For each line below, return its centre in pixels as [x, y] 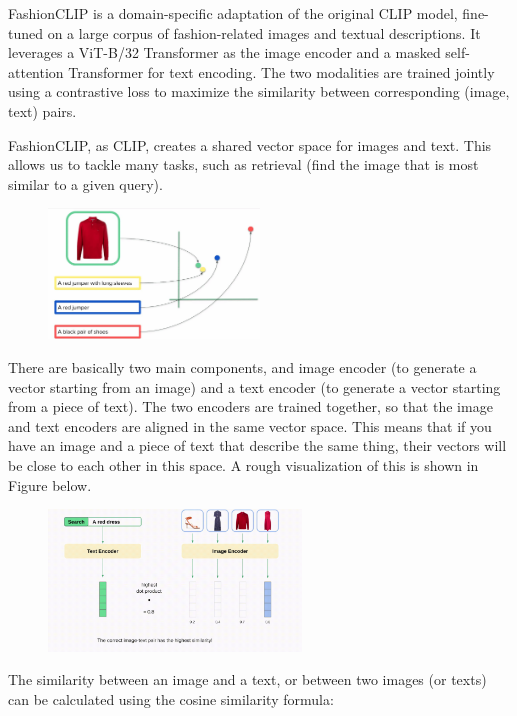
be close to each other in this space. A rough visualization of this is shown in [243, 464]
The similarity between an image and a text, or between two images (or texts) [247, 679]
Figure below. [50, 484]
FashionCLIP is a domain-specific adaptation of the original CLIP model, [233, 13]
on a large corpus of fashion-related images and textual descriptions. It [264, 32]
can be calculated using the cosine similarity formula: [171, 699]
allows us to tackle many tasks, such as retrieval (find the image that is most [243, 164]
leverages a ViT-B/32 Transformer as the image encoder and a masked [224, 52]
